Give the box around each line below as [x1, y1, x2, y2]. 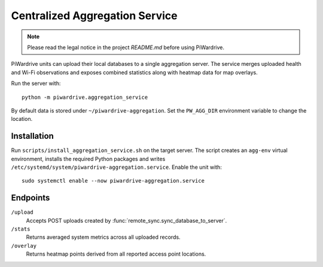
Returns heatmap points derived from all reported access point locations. [26, 250, 206, 257]
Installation [11, 131, 54, 141]
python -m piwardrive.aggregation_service [22, 93, 148, 101]
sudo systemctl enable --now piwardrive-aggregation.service [22, 177, 205, 184]
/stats [11, 226, 31, 233]
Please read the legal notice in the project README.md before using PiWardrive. [27, 44, 224, 51]
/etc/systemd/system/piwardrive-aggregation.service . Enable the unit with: [11, 163, 223, 171]
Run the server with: [11, 80, 61, 87]
